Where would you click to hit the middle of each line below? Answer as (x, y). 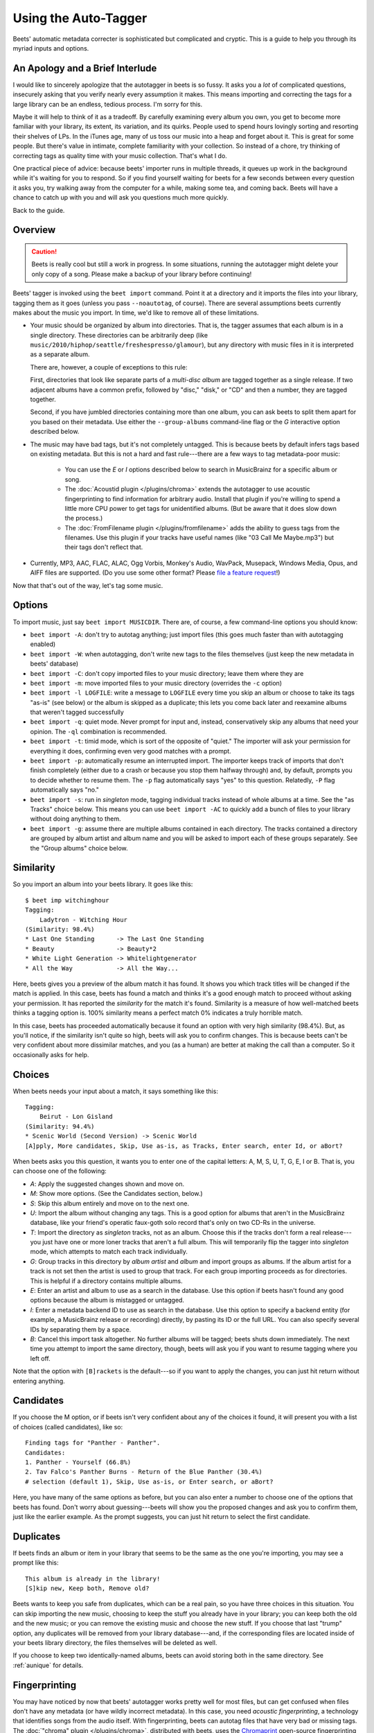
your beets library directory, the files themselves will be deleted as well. (115, 1643)
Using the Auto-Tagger (80, 18)
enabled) (43, 644)
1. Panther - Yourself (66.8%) (78, 1462)
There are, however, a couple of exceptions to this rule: (109, 367)
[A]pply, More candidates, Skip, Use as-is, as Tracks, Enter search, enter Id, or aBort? (184, 1146)
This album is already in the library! (93, 1578)
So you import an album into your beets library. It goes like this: (103, 885)
